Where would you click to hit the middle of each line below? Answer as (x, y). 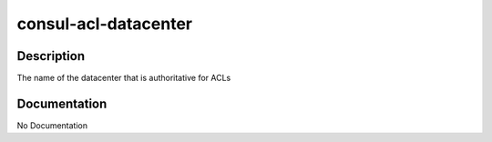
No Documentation (52, 125)
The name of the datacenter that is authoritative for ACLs (124, 78)
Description (51, 56)
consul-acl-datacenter (105, 24)
